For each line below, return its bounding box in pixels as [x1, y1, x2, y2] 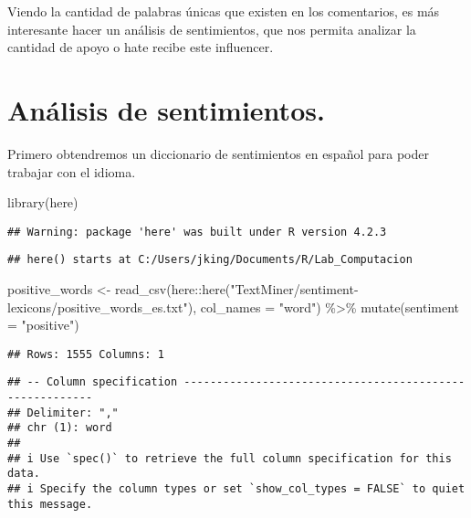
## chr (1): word [7, 421, 112, 435]
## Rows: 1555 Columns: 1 [7, 347, 164, 361]
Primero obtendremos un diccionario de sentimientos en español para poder [7, 143, 429, 163]
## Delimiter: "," [7, 406, 119, 419]
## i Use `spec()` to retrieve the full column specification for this [7, 451, 452, 465]
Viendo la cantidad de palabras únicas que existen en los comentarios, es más [7, 2, 440, 20]
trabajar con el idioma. [7, 162, 136, 181]
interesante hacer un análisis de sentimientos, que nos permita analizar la [7, 19, 416, 38]
